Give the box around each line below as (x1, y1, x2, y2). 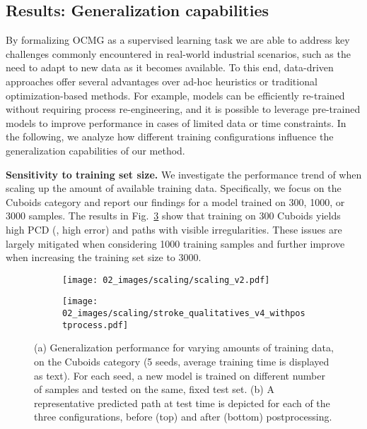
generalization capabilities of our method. (6, 143, 185, 157)
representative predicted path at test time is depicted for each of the (34, 395, 330, 410)
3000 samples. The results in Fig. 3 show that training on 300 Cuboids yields (6, 208, 341, 223)
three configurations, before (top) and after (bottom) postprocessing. (34, 409, 332, 424)
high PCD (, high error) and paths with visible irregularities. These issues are (6, 222, 342, 236)
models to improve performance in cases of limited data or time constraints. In (6, 115, 346, 130)
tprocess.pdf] (62, 320, 129, 330)
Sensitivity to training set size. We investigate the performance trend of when (6, 167, 362, 181)
